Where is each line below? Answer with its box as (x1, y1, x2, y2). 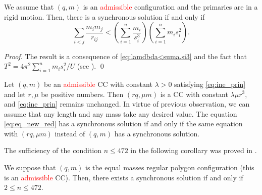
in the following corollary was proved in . (130, 145, 257, 156)
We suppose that (4, 162, 56, 173)
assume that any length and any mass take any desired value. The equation (4, 108, 237, 119)
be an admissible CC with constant (43, 78, 152, 89)
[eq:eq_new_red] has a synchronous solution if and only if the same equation (4, 118, 243, 129)
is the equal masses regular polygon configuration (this (85, 162, 254, 173)
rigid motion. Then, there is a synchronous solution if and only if (4, 11, 205, 22)
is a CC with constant (160, 88, 228, 99)
